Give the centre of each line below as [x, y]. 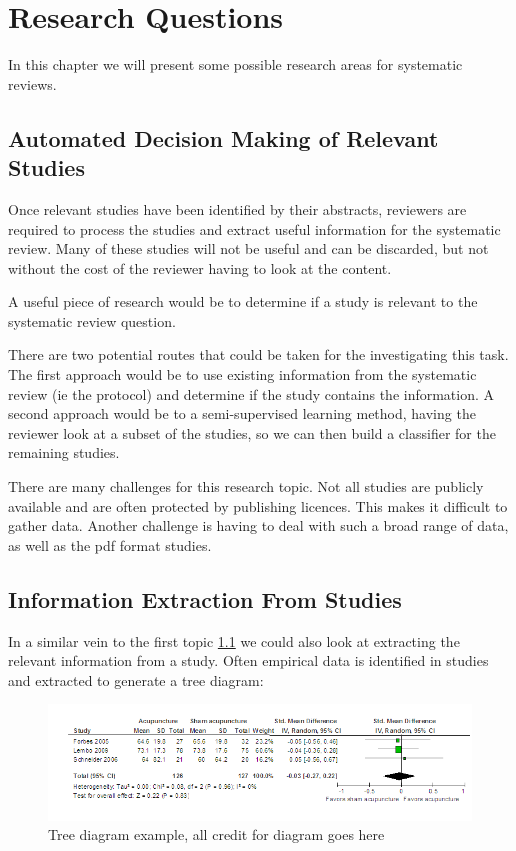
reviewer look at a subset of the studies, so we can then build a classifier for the [252, 432]
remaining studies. [64, 452]
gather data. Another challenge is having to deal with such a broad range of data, [258, 525]
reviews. [32, 83]
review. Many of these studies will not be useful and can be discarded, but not [248, 248]
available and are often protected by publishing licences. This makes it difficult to [258, 505]
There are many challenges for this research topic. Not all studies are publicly [246, 486]
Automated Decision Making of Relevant [223, 137]
